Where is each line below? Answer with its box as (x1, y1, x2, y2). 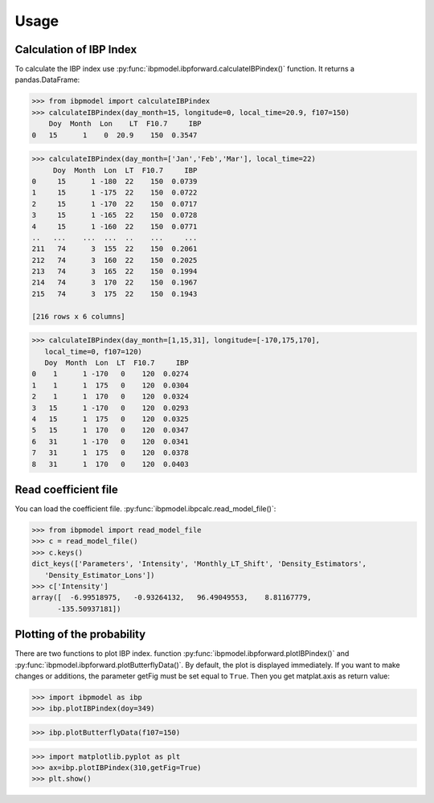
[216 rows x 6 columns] (31, 312, 126, 321)
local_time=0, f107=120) (44, 346, 142, 356)
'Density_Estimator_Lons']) (44, 571, 156, 580)
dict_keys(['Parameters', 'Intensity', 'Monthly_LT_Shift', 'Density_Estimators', (31, 559, 367, 568)
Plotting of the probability (14, 628, 146, 641)
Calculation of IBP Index (14, 43, 137, 56)
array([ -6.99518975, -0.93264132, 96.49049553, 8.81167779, (31, 593, 312, 602)
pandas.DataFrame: (14, 75, 80, 84)
